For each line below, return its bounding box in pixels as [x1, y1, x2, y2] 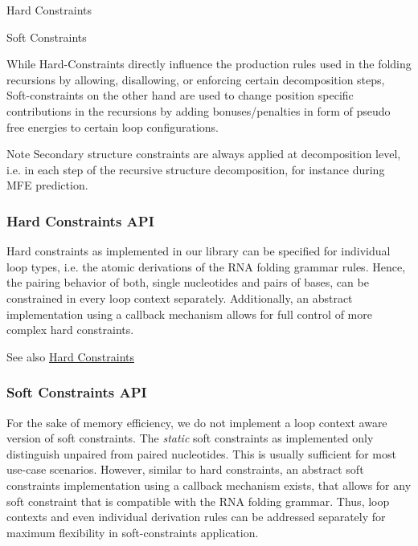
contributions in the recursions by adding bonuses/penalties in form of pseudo [6, 102, 391, 119]
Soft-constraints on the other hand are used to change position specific [6, 87, 354, 104]
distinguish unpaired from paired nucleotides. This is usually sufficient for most [6, 445, 396, 462]
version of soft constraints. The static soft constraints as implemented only [6, 430, 374, 446]
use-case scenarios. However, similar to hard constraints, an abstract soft [6, 461, 364, 478]
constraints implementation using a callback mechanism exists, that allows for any [6, 476, 412, 493]
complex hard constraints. [6, 321, 134, 338]
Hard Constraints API [6, 210, 154, 230]
